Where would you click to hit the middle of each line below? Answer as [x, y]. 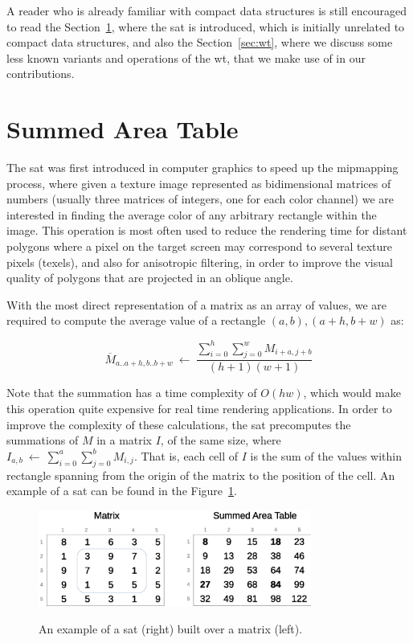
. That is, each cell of [186, 455]
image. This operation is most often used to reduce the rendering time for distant [207, 230]
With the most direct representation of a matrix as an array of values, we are [197, 304]
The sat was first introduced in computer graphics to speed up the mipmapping [202, 168]
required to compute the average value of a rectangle [136, 320]
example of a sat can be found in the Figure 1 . [122, 491]
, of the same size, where [221, 440]
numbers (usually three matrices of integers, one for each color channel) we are [200, 199]
